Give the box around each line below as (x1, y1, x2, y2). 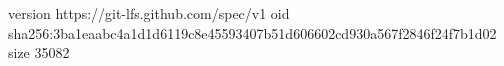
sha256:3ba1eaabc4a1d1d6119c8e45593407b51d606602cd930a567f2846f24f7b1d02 (8, 22, 497, 43)
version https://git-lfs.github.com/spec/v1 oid (8, 3, 290, 23)
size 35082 (8, 42, 70, 63)
